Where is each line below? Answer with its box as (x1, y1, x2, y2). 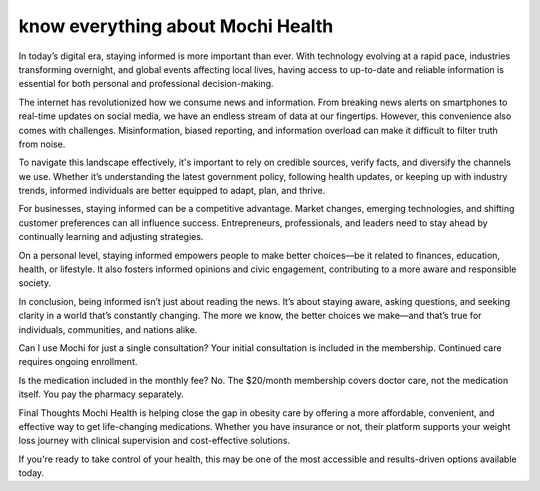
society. (18, 277, 52, 289)
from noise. (18, 138, 66, 150)
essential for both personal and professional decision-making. (18, 78, 274, 90)
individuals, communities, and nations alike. (18, 323, 198, 335)
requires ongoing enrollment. (18, 356, 138, 368)
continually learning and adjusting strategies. (18, 231, 204, 243)
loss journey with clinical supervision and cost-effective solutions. (18, 435, 291, 447)
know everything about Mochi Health (18, 15, 334, 37)
